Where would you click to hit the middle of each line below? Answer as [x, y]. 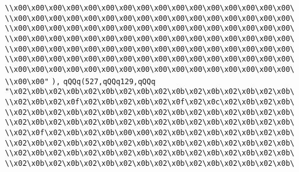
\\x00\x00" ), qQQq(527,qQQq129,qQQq [80, 81]
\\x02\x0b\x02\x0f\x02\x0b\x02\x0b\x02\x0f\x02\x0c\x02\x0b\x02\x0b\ [150, 102]
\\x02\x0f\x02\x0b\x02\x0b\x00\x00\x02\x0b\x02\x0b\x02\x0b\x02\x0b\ [150, 132]
